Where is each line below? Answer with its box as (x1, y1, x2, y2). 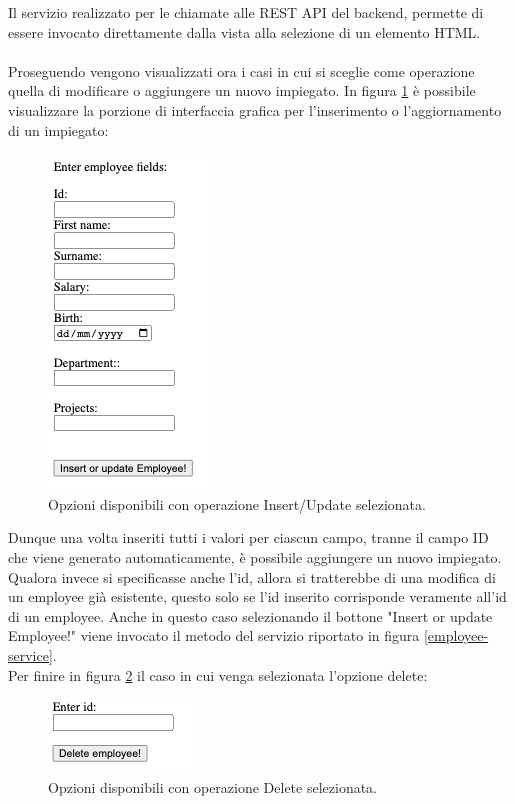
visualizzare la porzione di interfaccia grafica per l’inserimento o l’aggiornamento (8, 99, 502, 120)
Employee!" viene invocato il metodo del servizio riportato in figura (8, 625, 420, 646)
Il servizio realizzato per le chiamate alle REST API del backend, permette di (8, 2, 484, 22)
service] (8, 644, 53, 665)
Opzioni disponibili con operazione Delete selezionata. (48, 776, 378, 797)
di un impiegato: (8, 119, 109, 140)
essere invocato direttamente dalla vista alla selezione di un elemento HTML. (8, 21, 481, 42)
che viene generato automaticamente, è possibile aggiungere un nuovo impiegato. (8, 546, 502, 567)
